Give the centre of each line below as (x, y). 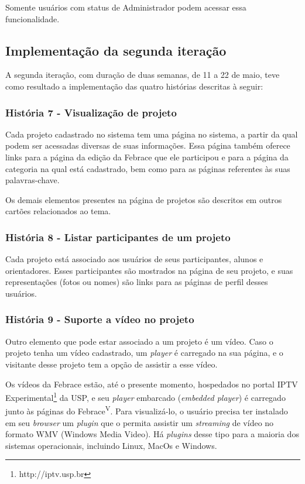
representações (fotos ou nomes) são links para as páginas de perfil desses (137, 282)
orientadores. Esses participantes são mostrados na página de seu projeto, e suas (149, 270)
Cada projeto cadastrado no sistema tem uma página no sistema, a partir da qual (152, 134)
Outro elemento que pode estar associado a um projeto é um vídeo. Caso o (139, 341)
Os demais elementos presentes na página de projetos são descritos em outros (144, 199)
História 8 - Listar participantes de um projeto (118, 237)
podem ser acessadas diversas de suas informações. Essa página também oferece (148, 145)
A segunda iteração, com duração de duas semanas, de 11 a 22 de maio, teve (143, 75)
